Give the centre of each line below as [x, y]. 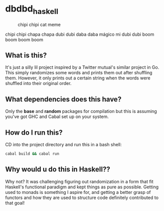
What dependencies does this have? [63, 99]
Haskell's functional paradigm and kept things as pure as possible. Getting [82, 187]
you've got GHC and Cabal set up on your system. [57, 117]
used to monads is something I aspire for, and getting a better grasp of [78, 192]
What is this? [26, 55]
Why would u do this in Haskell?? [58, 170]
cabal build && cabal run [32, 154]
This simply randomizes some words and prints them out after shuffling [79, 73]
